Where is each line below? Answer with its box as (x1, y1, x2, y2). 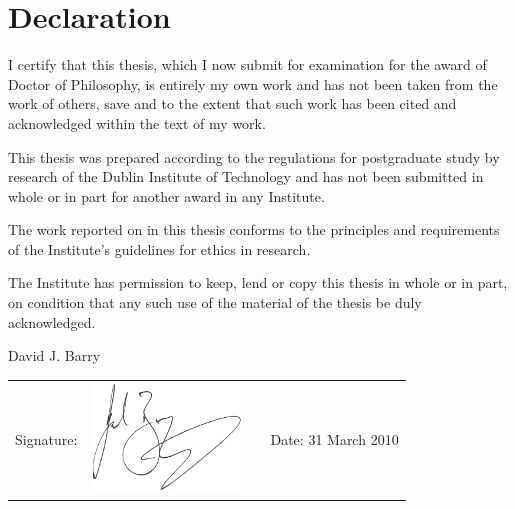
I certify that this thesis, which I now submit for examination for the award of (8, 54, 487, 75)
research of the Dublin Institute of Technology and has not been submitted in (8, 166, 484, 187)
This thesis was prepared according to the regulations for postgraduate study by (8, 146, 500, 167)
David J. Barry (8, 345, 101, 366)
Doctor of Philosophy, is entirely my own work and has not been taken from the (8, 73, 498, 94)
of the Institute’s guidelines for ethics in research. (8, 238, 311, 259)
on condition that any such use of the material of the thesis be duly (8, 292, 422, 313)
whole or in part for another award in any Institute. (8, 185, 325, 206)
